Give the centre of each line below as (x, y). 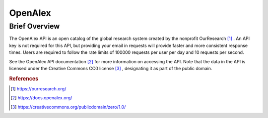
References (24, 79)
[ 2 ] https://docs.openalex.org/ (41, 98)
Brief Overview (34, 26)
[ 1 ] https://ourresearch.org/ (38, 89)
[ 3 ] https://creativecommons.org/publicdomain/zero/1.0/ (68, 107)
